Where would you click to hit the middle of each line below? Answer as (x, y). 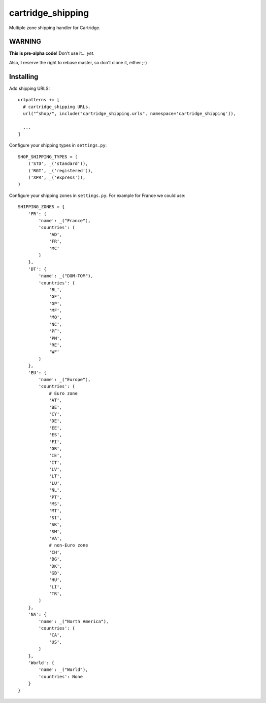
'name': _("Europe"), (65, 379)
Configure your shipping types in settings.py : (58, 145)
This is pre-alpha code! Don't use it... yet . (52, 53)
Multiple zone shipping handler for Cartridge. (55, 28)
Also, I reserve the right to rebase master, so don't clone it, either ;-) (78, 62)
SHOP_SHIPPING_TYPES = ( (48, 156)
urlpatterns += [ (39, 100)
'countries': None (61, 677)
